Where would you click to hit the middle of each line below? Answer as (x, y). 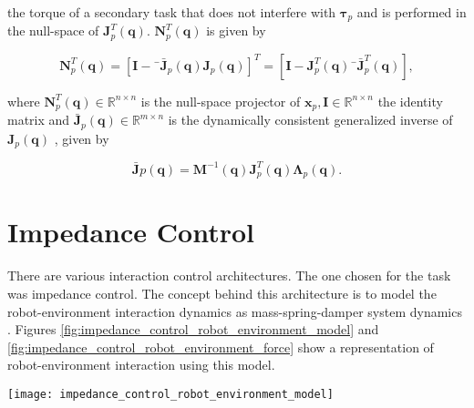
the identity (410, 101)
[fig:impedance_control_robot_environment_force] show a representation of (221, 347)
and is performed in (412, 12)
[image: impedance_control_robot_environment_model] (170, 394)
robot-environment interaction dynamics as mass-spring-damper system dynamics (235, 311)
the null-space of (53, 31)
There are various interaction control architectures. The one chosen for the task (229, 275)
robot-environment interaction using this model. (141, 365)
